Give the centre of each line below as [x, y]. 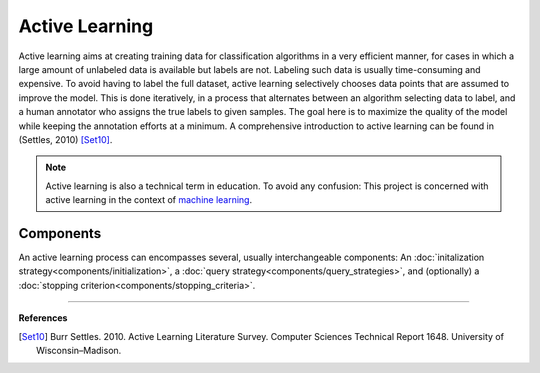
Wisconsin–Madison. [79, 350]
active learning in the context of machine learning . [149, 200]
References [43, 318]
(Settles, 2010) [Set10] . [65, 139]
